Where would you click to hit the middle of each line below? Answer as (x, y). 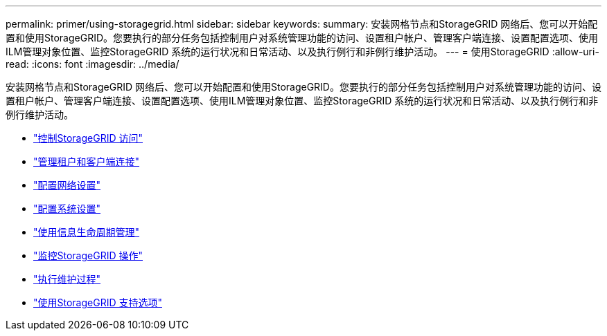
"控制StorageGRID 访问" (88, 138)
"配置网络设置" (67, 185)
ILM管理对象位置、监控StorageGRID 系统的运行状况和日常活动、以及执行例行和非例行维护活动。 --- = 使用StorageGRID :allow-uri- (302, 52)
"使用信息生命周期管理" (87, 232)
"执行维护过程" (67, 279)
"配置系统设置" (67, 208)
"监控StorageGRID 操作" (88, 255)
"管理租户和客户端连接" (87, 161)
